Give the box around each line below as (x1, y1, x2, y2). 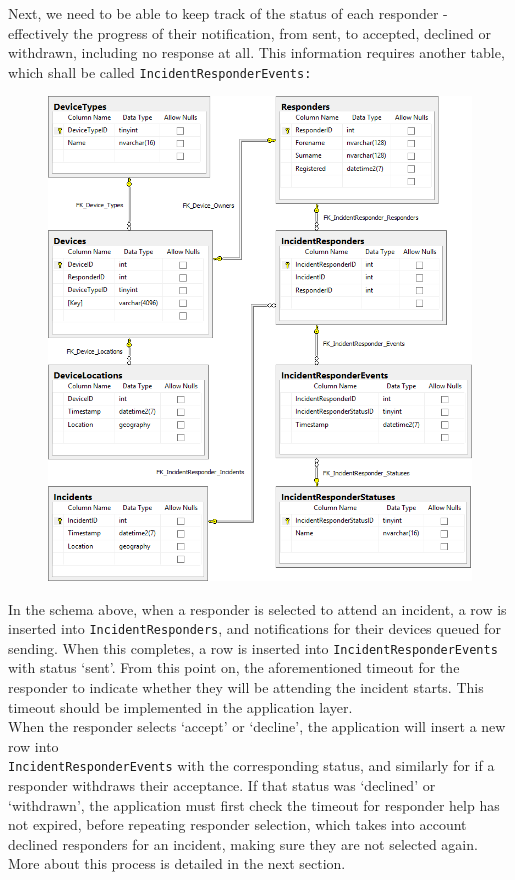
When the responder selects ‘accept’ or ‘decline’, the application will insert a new (8, 716, 506, 737)
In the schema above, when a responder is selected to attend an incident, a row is (8, 598, 507, 619)
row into (8, 735, 59, 756)
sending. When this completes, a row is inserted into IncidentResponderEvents (8, 637, 498, 658)
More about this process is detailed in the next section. (8, 853, 346, 874)
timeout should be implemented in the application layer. (8, 696, 353, 717)
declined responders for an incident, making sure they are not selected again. (8, 833, 478, 854)
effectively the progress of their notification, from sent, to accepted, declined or (8, 22, 492, 43)
